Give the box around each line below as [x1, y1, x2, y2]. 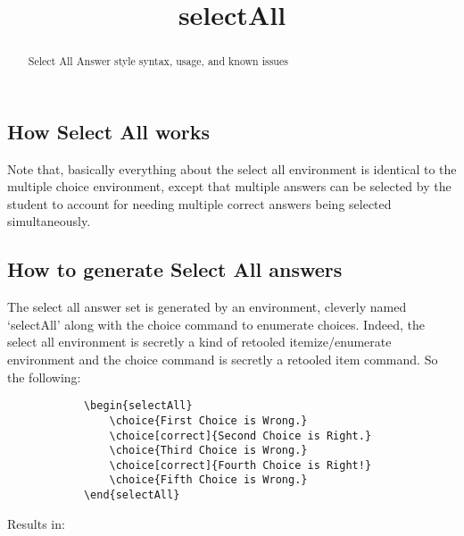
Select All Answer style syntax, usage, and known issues [28, 54, 288, 69]
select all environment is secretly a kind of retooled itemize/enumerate [7, 332, 392, 351]
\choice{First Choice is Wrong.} [109, 414, 308, 427]
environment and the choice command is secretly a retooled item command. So [7, 350, 438, 368]
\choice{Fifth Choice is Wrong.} [109, 473, 308, 487]
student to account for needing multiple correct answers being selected [7, 194, 392, 213]
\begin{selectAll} [83, 399, 193, 413]
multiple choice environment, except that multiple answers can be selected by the [7, 177, 452, 196]
